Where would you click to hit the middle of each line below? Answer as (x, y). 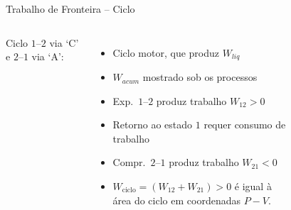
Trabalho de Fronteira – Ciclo (70, 9)
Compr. (129, 162)
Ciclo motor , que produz (166, 52)
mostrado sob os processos (200, 77)
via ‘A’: (48, 56)
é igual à (253, 186)
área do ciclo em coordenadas (176, 200)
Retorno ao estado (153, 125)
